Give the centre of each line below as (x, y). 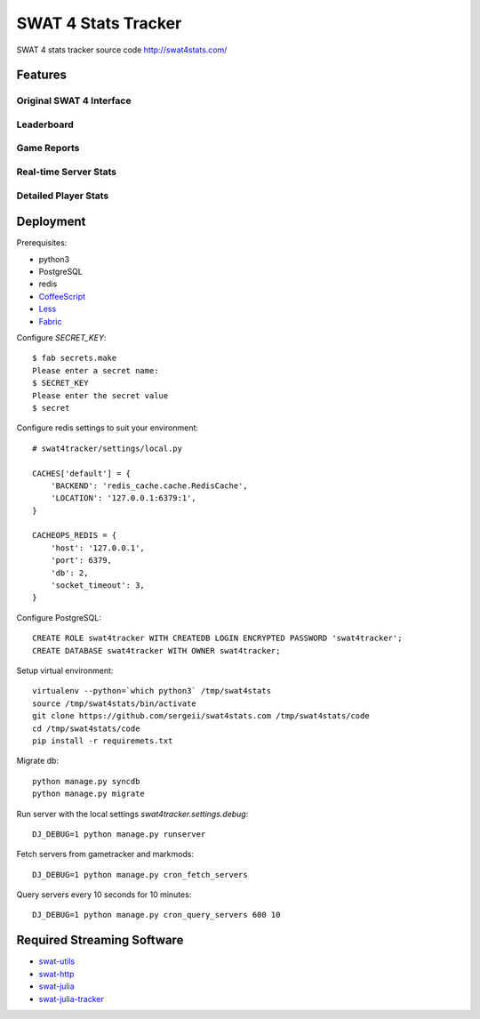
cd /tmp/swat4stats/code (86, 728)
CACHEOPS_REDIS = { (75, 535)
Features (41, 75)
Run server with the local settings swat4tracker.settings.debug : (132, 814)
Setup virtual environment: (65, 670)
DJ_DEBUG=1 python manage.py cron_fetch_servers (140, 875)
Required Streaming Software (100, 940)
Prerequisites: (42, 243)
